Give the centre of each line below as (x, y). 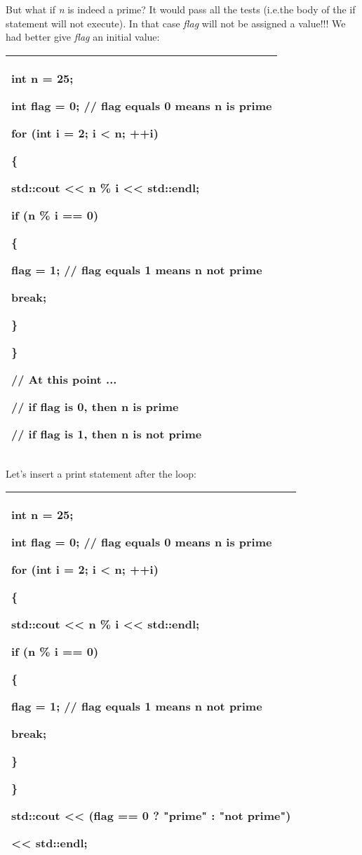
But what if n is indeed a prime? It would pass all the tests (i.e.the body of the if (181, 9)
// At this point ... (64, 379)
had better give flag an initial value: (83, 37)
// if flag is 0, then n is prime (95, 406)
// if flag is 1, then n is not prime (107, 433)
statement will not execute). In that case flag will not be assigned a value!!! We (176, 23)
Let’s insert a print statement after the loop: (101, 473)
